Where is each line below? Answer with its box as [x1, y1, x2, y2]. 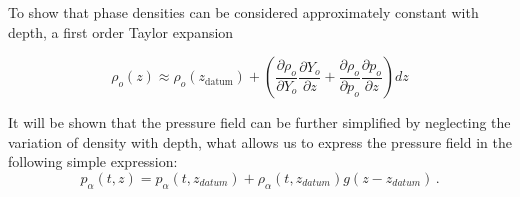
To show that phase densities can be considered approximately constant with [8, 2, 479, 22]
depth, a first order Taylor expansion [8, 21, 234, 42]
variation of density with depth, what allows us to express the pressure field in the [8, 131, 512, 152]
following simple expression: [8, 151, 178, 172]
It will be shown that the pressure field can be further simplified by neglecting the [8, 112, 511, 133]
